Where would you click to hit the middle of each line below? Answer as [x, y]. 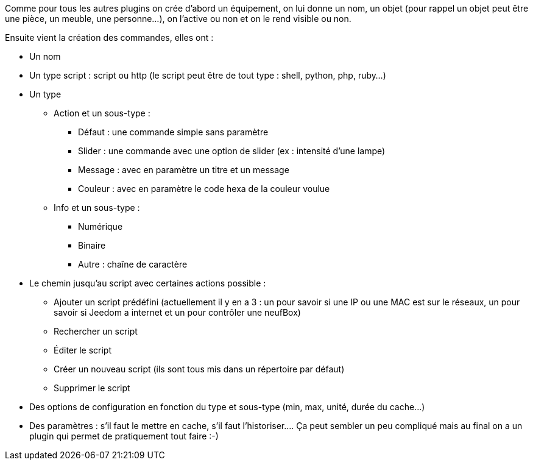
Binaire [92, 245]
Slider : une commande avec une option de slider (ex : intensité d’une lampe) [232, 151]
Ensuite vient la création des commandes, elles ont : [109, 37]
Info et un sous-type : [97, 208]
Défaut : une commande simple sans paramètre [173, 132]
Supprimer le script [92, 388]
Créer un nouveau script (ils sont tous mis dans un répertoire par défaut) [199, 369]
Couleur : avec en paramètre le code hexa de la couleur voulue [204, 189]
